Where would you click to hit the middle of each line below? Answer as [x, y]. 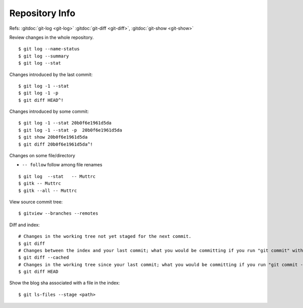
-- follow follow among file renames [62, 165]
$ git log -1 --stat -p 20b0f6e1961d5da [70, 130]
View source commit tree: [36, 202]
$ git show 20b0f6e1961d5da [53, 137]
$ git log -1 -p [38, 93]
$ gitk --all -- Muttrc [48, 191]
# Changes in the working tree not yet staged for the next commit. [105, 236]
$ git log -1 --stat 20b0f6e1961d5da [65, 123]
